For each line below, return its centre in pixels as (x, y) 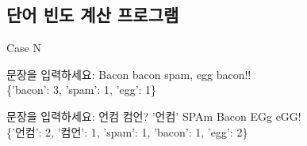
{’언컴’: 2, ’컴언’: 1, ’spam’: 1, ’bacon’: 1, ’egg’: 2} (127, 131)
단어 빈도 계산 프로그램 (93, 15)
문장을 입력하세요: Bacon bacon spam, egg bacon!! (129, 74)
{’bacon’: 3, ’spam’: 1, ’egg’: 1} (82, 90)
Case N (24, 48)
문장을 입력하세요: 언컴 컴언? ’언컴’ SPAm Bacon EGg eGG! (154, 116)
